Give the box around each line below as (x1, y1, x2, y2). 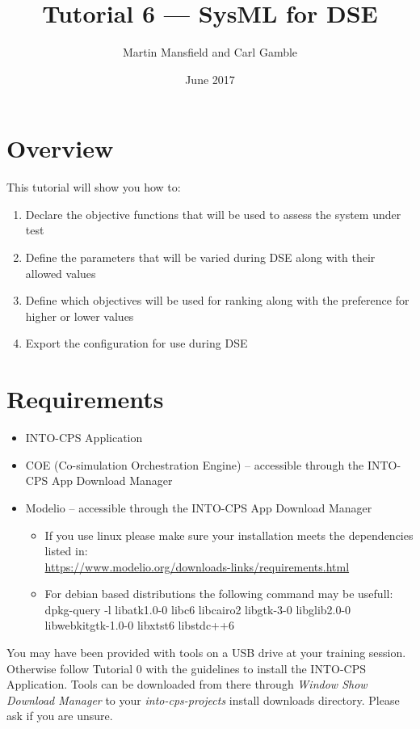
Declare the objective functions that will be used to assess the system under (25, 205, 401, 222)
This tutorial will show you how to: (6, 179, 181, 196)
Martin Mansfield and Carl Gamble (122, 44, 298, 61)
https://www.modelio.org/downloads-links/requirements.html (44, 558, 350, 575)
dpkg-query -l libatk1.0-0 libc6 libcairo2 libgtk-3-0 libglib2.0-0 (44, 600, 351, 617)
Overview (6, 132, 114, 165)
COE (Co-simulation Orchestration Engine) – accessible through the (25, 456, 364, 473)
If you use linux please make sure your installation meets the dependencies (44, 526, 414, 543)
